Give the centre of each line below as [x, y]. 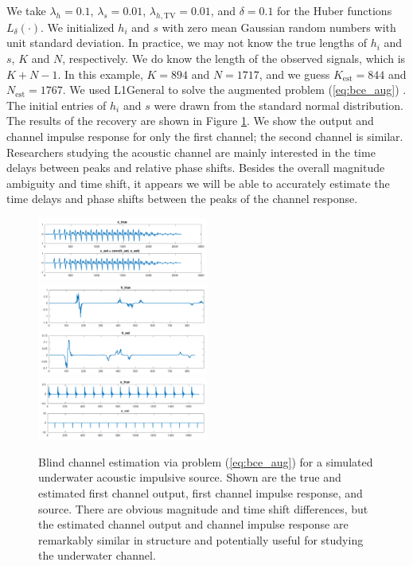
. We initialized [78, 27]
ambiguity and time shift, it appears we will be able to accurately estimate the [198, 183]
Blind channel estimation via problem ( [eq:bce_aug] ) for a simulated [206, 461]
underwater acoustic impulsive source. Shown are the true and [190, 477]
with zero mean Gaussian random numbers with [279, 27]
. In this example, [100, 74]
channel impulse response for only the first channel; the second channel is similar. [205, 136]
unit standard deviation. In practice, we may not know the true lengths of [187, 43]
